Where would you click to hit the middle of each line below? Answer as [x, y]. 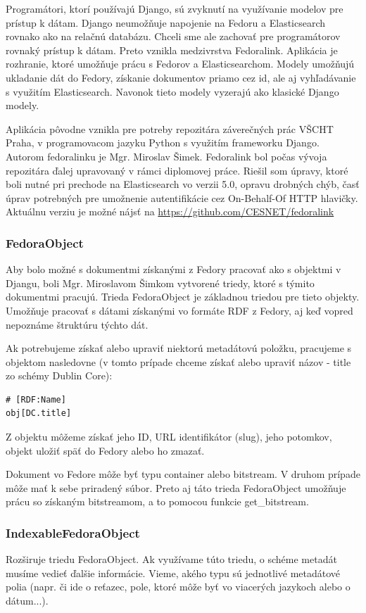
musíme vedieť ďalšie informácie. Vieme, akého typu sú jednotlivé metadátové [173, 573]
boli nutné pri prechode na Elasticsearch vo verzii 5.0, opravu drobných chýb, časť [183, 184]
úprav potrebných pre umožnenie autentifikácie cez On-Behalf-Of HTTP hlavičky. [182, 197]
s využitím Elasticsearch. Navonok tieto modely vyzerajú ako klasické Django [172, 91]
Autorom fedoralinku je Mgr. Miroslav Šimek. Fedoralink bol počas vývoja [166, 156]
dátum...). [27, 601]
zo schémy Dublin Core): [59, 375]
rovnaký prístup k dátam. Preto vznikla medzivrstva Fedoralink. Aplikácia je [172, 50]
